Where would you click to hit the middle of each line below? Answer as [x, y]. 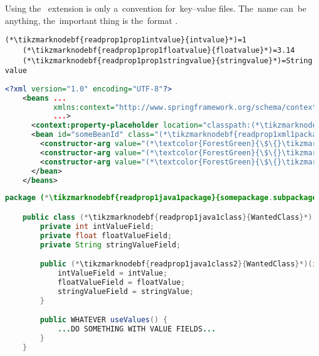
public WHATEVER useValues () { [104, 320]
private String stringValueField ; [110, 245]
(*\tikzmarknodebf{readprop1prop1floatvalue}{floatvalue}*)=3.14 [159, 50]
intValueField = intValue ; [112, 273]
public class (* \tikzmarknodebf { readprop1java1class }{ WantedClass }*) [167, 217]
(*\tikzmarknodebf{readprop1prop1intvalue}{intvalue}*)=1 [126, 40]
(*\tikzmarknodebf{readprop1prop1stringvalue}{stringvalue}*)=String [167, 60]
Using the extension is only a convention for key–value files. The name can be [156, 8]
